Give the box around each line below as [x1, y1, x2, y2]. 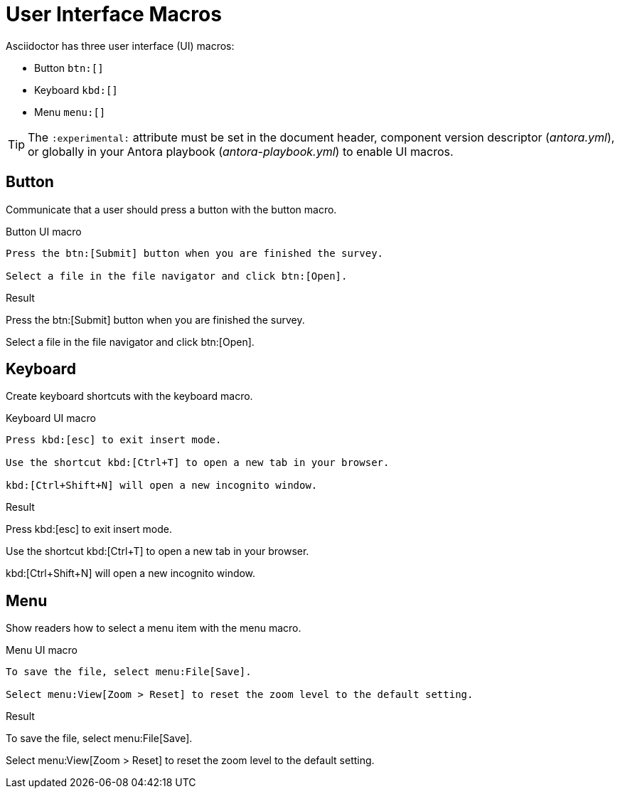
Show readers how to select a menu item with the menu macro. [6, 622, 301, 635]
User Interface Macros [6, 2, 222, 26]
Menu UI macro [6, 644, 77, 657]
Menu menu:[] [34, 105, 106, 118]
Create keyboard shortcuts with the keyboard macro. [6, 390, 253, 403]
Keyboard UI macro [6, 412, 96, 425]
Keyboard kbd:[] [34, 83, 118, 96]
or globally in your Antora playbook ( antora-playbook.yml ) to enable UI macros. [28, 144, 454, 159]
